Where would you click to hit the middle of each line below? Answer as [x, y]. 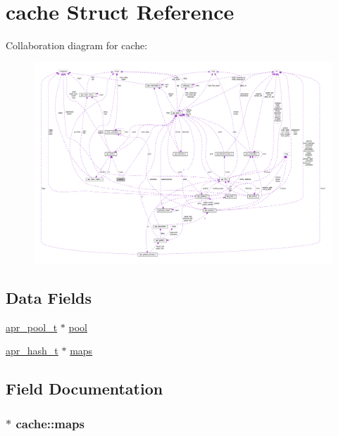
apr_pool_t [32, 327]
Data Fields [49, 297]
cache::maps [50, 423]
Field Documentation [84, 389]
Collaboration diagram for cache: [77, 45]
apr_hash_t [32, 351]
